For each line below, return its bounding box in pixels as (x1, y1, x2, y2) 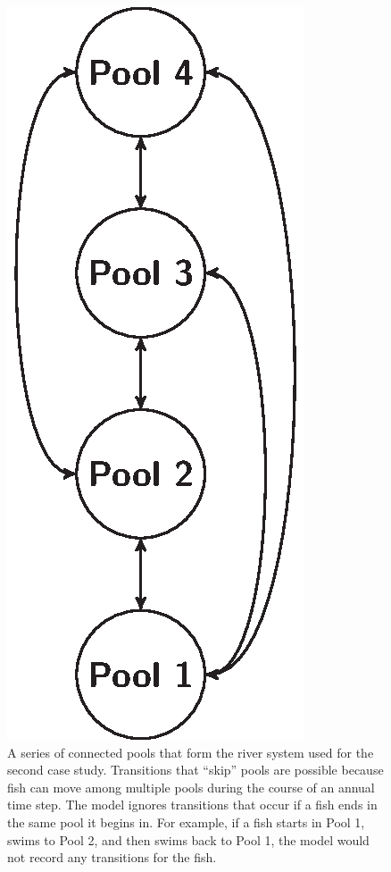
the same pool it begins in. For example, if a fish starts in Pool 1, (7, 812, 365, 831)
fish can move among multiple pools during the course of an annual (7, 777, 375, 796)
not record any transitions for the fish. (7, 848, 217, 867)
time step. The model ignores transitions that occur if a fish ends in (7, 795, 378, 814)
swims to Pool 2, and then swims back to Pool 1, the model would (7, 830, 370, 849)
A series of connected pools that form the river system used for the (7, 742, 374, 761)
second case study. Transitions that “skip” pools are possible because (7, 760, 384, 779)
